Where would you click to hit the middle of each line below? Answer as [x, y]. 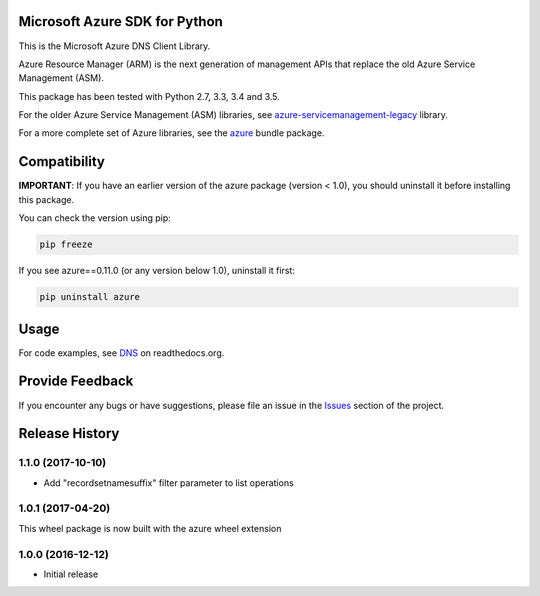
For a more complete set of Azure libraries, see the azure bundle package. [171, 133]
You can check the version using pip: [95, 218]
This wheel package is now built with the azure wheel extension [150, 528]
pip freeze [66, 244]
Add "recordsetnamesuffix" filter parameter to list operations [168, 482]
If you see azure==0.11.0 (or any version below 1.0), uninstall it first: [156, 271]
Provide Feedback [76, 381]
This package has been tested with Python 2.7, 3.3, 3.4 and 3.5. [149, 96]
